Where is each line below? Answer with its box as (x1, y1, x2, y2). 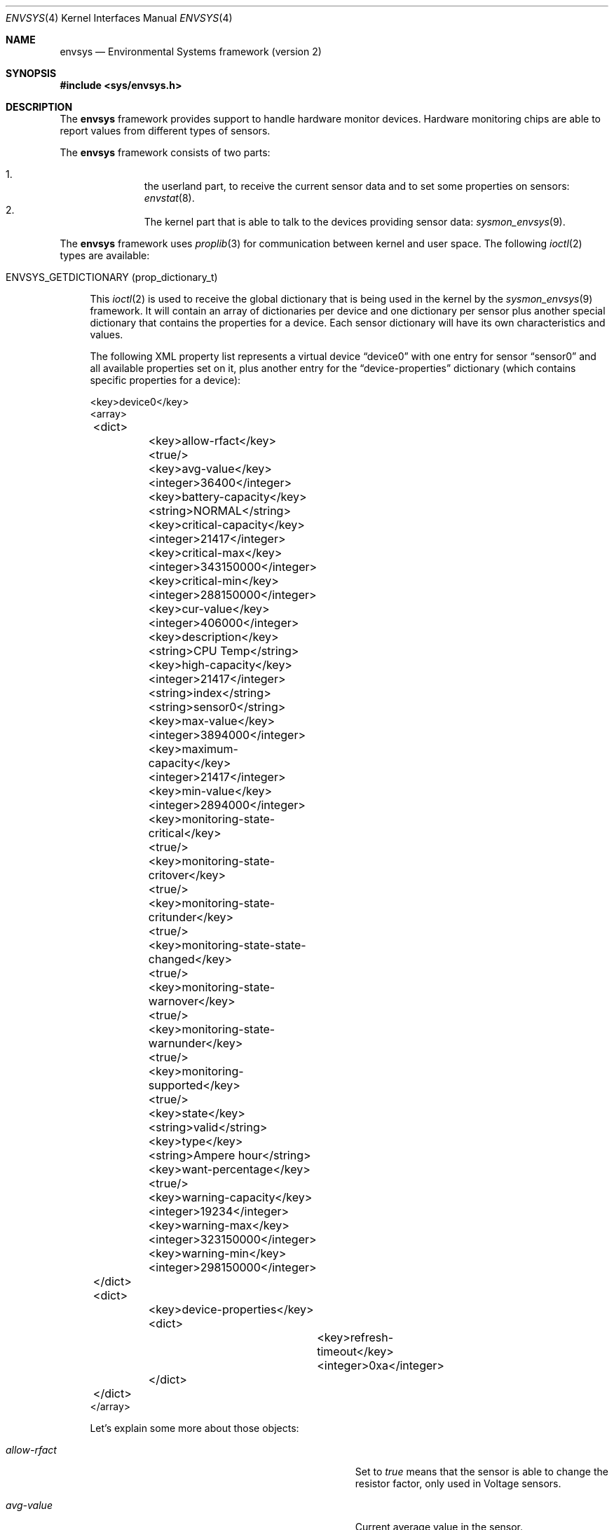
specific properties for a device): (90, 374, 241, 386)
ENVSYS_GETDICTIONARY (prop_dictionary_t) (6, 271, 218, 283)
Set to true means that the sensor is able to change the (355, 1466, 608, 1477)
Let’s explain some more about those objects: (90, 1422, 299, 1434)
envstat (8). (144, 192, 195, 204)
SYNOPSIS (6, 67, 57, 79)
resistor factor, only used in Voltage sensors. (355, 1477, 561, 1489)
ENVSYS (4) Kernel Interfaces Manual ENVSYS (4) (6, 12, 233, 24)
